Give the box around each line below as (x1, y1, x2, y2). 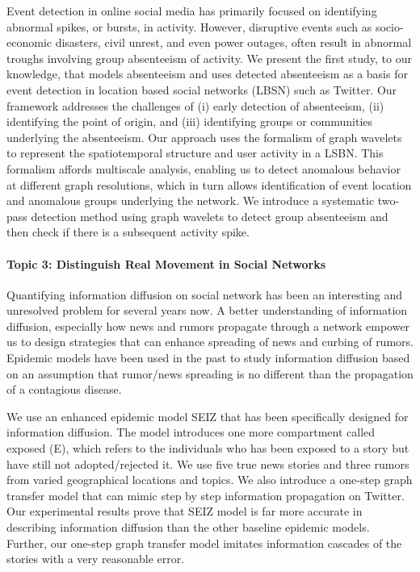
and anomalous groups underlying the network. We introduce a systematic (6, 192, 375, 209)
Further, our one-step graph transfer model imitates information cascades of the (6, 534, 402, 551)
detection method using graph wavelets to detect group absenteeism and (31, 207, 388, 224)
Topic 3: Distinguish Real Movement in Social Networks (6, 255, 326, 272)
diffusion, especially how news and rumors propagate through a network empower (6, 317, 410, 334)
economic (6, 34, 52, 51)
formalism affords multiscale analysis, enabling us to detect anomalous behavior (6, 160, 401, 177)
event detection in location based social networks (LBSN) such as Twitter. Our (6, 81, 397, 98)
